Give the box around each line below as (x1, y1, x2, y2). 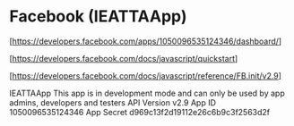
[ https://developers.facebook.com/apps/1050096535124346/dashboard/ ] (9, 36, 282, 46)
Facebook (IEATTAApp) (9, 6, 187, 27)
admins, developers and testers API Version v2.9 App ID (9, 97, 217, 108)
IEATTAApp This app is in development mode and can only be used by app (9, 88, 285, 98)
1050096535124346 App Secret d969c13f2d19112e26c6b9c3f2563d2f (9, 106, 271, 117)
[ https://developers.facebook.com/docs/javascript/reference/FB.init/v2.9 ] (9, 70, 282, 81)
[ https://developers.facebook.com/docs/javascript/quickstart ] (9, 53, 238, 63)
